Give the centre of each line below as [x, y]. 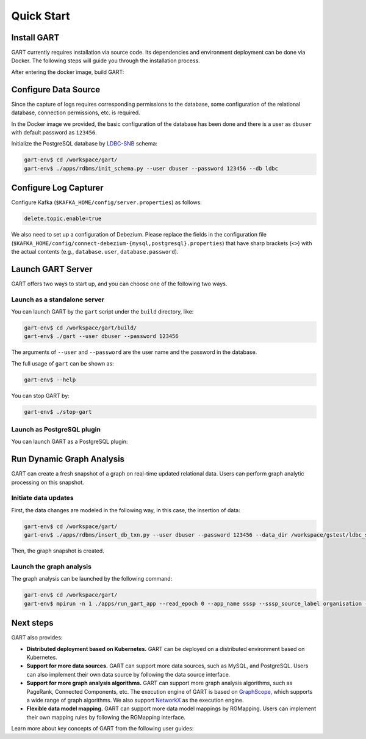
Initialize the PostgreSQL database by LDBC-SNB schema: [84, 144]
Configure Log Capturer [57, 188]
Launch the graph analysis [51, 567]
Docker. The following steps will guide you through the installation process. [106, 61]
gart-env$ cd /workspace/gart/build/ [81, 328]
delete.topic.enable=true [63, 219]
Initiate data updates [42, 498]
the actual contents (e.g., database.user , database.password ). [95, 251]
